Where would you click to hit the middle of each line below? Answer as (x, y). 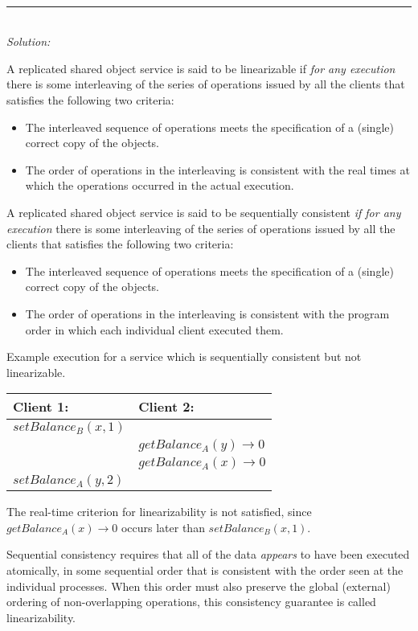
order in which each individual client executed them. (154, 329)
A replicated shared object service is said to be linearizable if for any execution (201, 68)
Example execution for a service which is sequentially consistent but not (184, 356)
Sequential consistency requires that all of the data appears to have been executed (208, 554)
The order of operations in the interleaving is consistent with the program (207, 313)
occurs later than (163, 527)
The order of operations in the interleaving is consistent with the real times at (217, 169)
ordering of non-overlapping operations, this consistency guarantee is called (191, 602)
